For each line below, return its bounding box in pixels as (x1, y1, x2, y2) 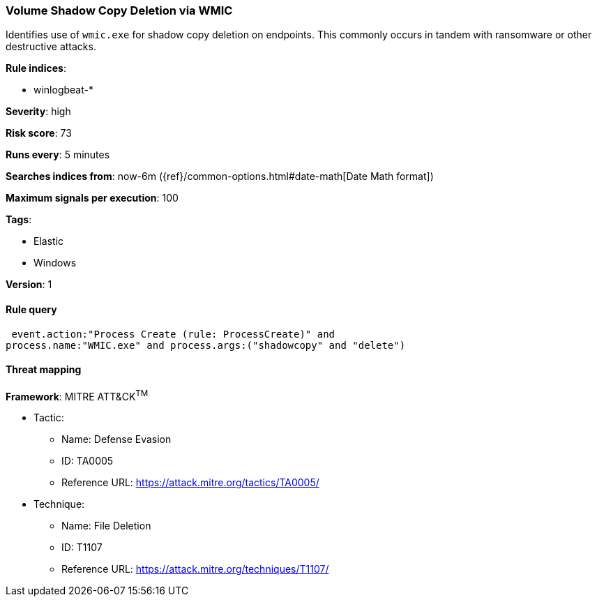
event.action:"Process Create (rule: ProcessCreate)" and (11, 328, 335, 340)
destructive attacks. (6, 40, 96, 53)
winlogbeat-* (33, 84, 93, 96)
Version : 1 (6, 278, 52, 291)
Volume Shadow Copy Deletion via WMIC (6, 3, 233, 17)
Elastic (33, 235, 64, 248)
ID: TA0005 (61, 455, 114, 467)
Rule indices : (6, 62, 66, 75)
